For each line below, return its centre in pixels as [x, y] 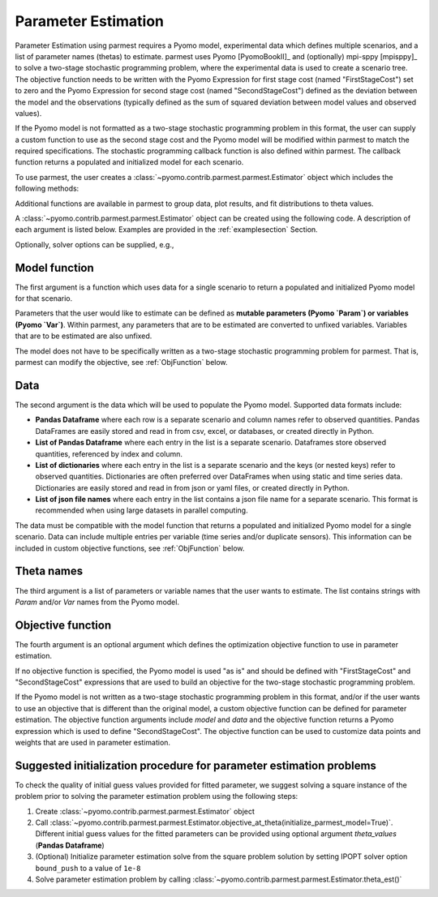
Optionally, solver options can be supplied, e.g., [94, 244]
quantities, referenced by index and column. [109, 453]
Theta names [49, 571]
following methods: [47, 189]
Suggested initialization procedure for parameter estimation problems [196, 765]
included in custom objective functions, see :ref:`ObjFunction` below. [130, 548]
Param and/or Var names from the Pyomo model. [97, 602]
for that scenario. [44, 298]
